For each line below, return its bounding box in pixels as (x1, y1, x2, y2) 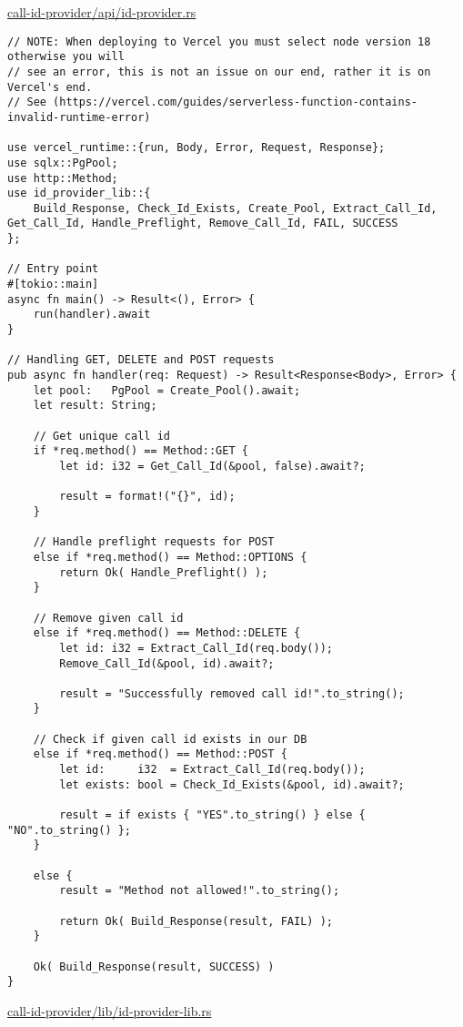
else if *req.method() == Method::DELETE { (33, 626, 301, 640)
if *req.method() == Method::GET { (33, 444, 248, 458)
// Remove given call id (33, 611, 184, 625)
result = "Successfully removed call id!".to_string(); (59, 686, 405, 700)
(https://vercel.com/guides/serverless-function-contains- (53, 96, 418, 109)
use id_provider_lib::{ (7, 187, 151, 200)
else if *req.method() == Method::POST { (33, 747, 287, 761)
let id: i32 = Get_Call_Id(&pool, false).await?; (59, 459, 366, 473)
